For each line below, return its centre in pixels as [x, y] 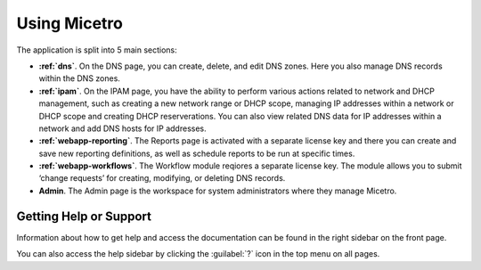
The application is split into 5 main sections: [97, 50]
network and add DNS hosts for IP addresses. [122, 128]
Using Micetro [70, 23]
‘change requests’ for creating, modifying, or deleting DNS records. [162, 178]
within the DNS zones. [79, 78]
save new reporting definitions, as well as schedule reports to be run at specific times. [197, 153]
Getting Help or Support [84, 216]
